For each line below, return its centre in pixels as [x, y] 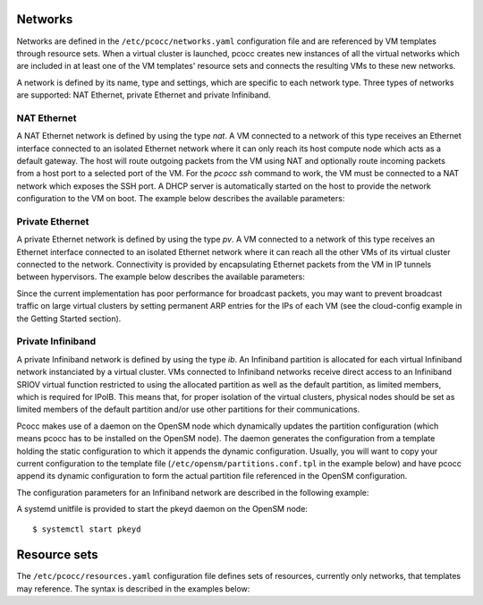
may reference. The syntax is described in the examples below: [133, 588]
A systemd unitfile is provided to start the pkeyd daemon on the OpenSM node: [162, 509]
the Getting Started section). [69, 319]
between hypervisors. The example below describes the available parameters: [161, 277]
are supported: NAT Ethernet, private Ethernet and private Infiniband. [144, 95]
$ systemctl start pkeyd [87, 529]
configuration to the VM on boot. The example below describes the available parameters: [181, 199]
